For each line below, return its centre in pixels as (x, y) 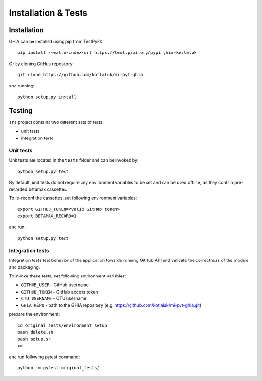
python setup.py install (47, 97)
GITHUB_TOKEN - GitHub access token (59, 292)
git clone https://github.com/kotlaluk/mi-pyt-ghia (80, 75)
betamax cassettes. (48, 189)
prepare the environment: (34, 314)
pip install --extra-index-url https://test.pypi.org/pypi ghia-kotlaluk (107, 53)
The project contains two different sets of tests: (57, 122)
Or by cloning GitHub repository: (41, 64)
